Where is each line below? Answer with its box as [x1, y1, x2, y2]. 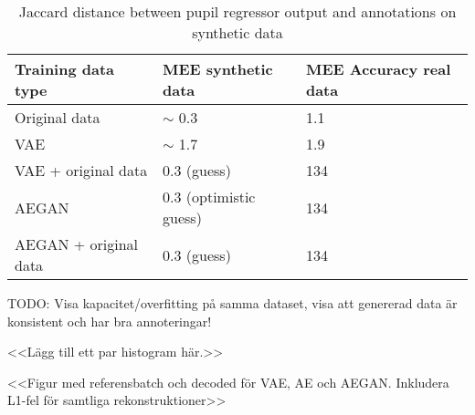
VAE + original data [15, 160, 148, 181]
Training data [15, 58, 115, 79]
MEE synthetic [163, 58, 273, 79]
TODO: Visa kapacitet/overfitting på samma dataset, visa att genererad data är [7, 294, 458, 312]
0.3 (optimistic [163, 186, 256, 207]
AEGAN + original [15, 233, 139, 254]
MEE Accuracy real [305, 58, 451, 79]
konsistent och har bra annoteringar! [7, 311, 212, 330]
